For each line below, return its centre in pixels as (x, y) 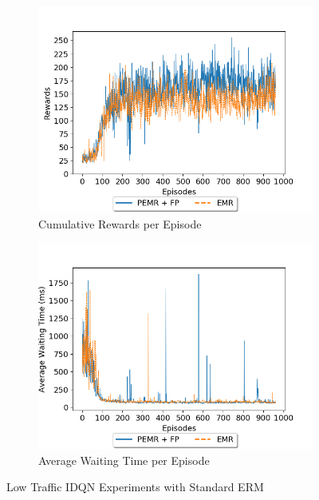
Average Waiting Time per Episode (124, 460)
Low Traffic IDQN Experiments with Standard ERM (135, 487)
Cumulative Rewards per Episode (120, 223)
